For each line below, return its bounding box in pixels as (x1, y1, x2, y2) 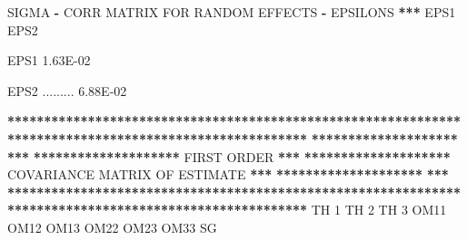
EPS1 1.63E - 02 (7, 51, 91, 70)
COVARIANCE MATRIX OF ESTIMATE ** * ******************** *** (7, 165, 449, 184)
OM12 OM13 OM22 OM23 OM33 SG (7, 217, 217, 236)
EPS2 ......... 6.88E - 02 (7, 81, 127, 100)
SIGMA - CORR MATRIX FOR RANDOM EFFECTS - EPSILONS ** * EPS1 (7, 3, 456, 21)
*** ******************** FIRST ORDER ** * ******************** (7, 147, 451, 166)
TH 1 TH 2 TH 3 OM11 (311, 200, 447, 219)
